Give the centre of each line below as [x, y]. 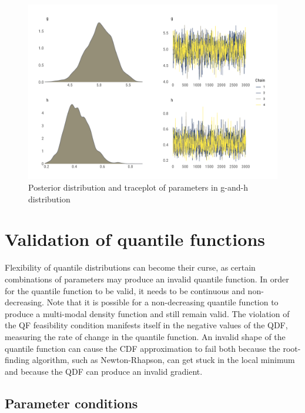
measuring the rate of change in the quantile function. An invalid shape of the [145, 336]
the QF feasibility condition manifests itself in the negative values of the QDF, [146, 325]
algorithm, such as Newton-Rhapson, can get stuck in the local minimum [163, 360]
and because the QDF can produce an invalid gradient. [104, 371]
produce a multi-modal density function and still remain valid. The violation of [147, 313]
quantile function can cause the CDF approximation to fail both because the [143, 348]
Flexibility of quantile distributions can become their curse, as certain [130, 267]
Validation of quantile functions [135, 239]
